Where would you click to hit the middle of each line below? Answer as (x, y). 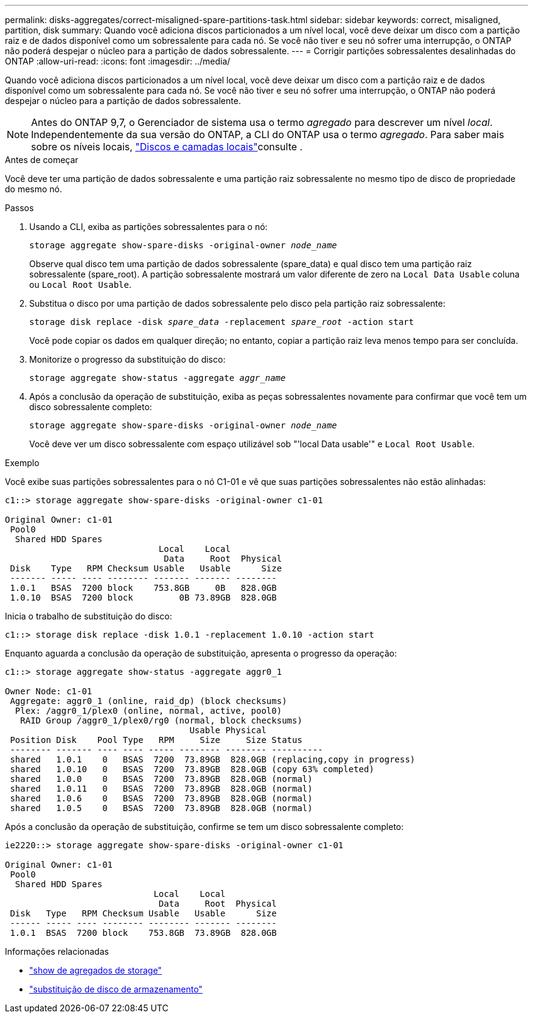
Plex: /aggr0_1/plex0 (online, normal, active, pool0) (148, 711)
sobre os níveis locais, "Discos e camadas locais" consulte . (167, 147)
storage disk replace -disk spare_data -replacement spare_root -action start (222, 322)
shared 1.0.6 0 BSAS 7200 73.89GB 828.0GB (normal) (161, 798)
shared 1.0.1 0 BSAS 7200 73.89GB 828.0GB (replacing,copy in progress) (213, 759)
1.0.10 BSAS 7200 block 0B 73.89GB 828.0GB (143, 598)
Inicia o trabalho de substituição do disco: (89, 616)
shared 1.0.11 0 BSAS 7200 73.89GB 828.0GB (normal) (161, 789)
